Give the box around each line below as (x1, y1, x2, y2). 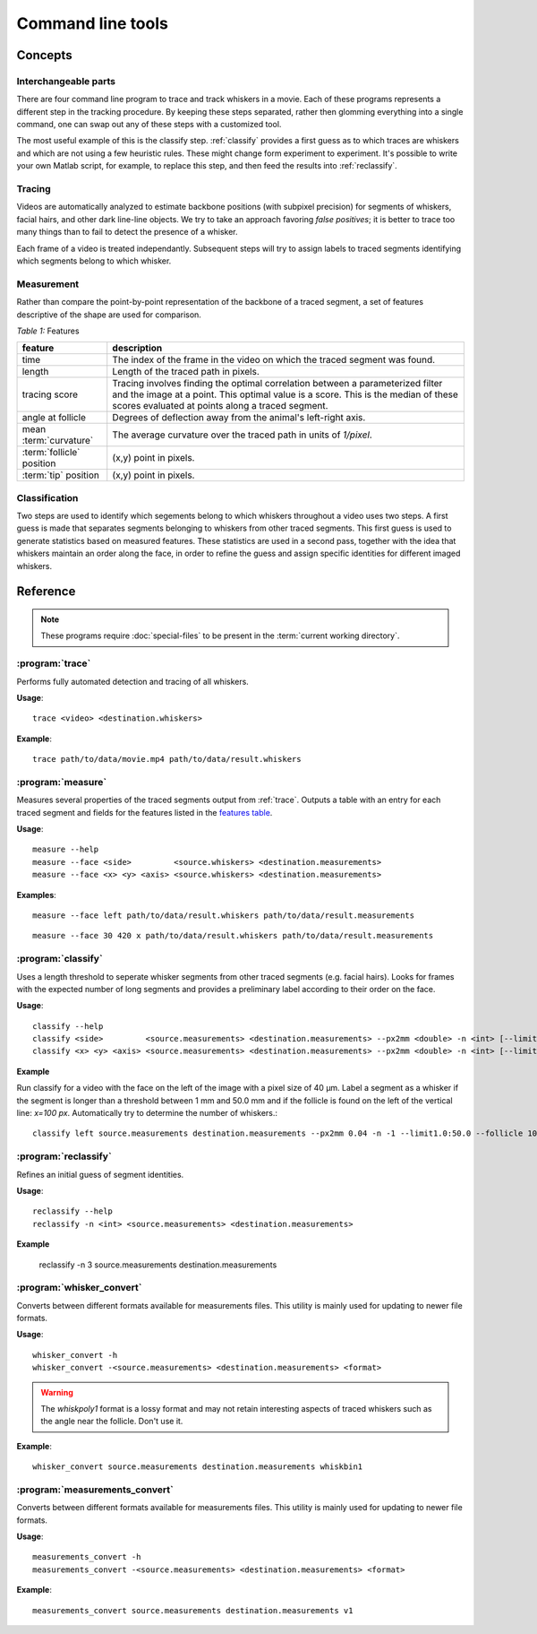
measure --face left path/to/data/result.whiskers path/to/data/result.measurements (32, 910, 415, 921)
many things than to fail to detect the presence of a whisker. (16, 227, 238, 238)
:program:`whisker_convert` (16, 1282, 142, 1294)
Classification (16, 491, 79, 504)
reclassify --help (32, 1206, 114, 1216)
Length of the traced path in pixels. (112, 366, 260, 378)
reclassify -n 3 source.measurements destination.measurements (38, 1259, 277, 1270)
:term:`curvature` (21, 435, 94, 447)
